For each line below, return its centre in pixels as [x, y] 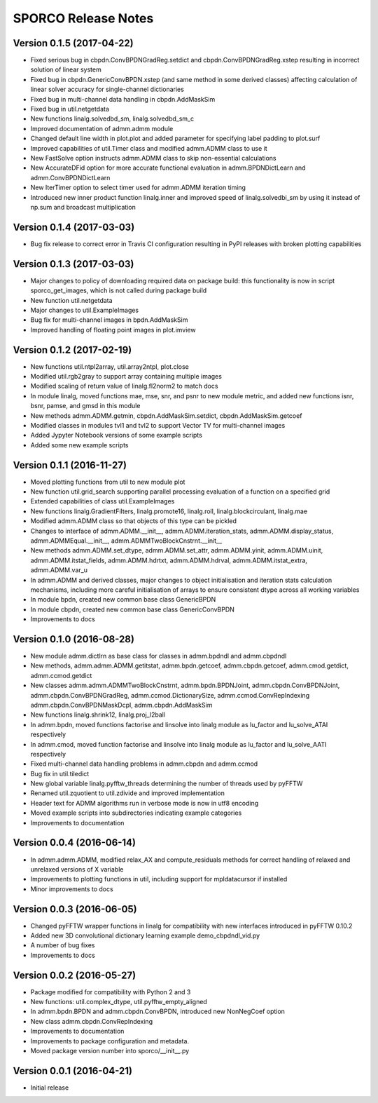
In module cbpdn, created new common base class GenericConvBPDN [132, 609]
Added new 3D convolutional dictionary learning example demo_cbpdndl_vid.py [145, 935]
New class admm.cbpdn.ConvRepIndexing [92, 1021]
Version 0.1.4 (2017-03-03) [74, 227]
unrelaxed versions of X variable [77, 869]
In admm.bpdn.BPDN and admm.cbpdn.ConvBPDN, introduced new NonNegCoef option [157, 1011]
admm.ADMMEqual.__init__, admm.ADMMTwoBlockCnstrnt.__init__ [126, 541]
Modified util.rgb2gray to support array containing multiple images [126, 376]
